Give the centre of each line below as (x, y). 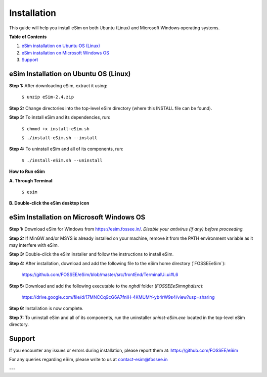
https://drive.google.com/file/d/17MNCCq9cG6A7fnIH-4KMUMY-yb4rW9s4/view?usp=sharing (118, 297)
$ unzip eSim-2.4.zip (48, 97)
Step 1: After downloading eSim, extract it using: (58, 86)
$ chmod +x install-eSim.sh (56, 129)
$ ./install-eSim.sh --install (59, 138)
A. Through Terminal (31, 180)
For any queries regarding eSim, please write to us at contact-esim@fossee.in (89, 360)
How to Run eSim (27, 171)
